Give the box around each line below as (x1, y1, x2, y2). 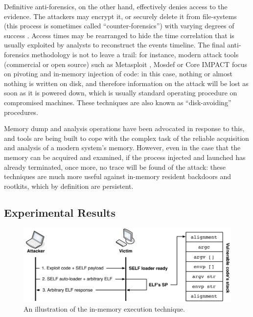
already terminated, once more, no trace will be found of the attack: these (4, 161, 226, 172)
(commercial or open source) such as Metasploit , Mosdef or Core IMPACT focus (4, 59, 248, 69)
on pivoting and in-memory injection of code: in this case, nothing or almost (4, 68, 232, 79)
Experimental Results (4, 204, 115, 220)
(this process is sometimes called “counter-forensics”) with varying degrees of (4, 21, 234, 31)
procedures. (4, 107, 38, 117)
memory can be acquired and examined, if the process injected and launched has (4, 152, 246, 162)
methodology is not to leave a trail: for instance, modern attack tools (31, 49, 239, 59)
